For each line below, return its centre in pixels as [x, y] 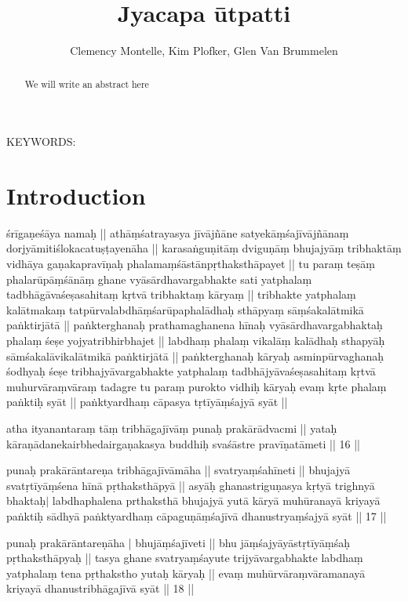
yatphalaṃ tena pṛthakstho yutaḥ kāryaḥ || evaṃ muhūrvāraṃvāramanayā [186, 573]
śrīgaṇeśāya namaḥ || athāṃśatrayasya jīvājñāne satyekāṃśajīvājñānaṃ [178, 232]
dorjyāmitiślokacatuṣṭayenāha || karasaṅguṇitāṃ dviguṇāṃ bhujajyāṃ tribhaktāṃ [204, 248]
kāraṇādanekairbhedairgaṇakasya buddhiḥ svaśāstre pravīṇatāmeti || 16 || [183, 443]
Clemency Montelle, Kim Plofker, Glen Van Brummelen [204, 51]
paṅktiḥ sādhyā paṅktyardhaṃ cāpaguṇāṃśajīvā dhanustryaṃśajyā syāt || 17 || [197, 515]
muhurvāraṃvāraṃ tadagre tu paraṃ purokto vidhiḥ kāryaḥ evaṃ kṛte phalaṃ [197, 386]
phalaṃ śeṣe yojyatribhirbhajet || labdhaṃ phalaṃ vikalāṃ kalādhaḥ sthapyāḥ [196, 341]
